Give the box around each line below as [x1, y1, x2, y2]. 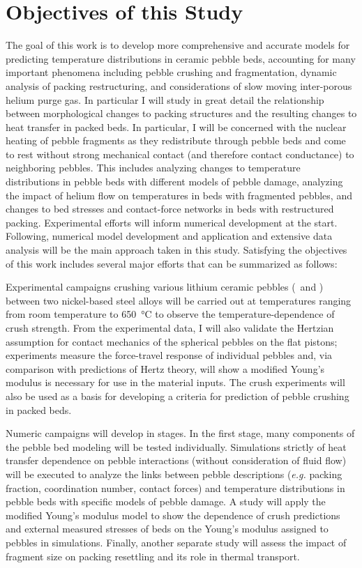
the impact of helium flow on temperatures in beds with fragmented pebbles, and [6, 187, 352, 202]
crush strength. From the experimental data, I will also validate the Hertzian [6, 321, 334, 335]
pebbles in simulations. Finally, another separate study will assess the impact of [6, 535, 347, 549]
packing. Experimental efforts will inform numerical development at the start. [6, 215, 338, 229]
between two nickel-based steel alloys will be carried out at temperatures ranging [6, 293, 352, 307]
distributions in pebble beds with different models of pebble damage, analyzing [6, 174, 343, 189]
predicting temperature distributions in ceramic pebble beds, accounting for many [6, 51, 356, 66]
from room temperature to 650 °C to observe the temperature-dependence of [6, 307, 335, 321]
